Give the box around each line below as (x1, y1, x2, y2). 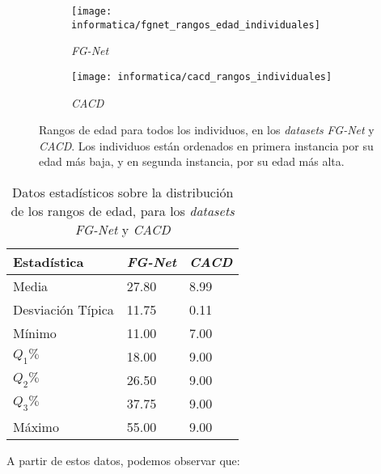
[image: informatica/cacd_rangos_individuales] (71, 70, 332, 83)
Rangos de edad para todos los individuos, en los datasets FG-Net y (39, 121, 375, 138)
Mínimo (13, 323, 57, 342)
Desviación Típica (13, 299, 114, 319)
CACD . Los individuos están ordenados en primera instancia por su (39, 137, 374, 154)
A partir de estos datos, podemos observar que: (6, 451, 240, 468)
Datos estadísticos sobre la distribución (12, 182, 234, 201)
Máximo (13, 417, 59, 436)
